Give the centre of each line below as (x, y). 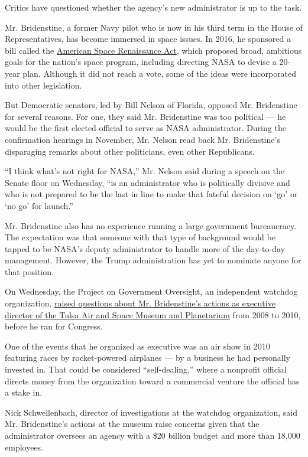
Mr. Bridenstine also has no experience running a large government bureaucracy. (151, 225)
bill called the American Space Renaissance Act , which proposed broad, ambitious (153, 50)
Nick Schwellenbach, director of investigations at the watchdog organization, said (151, 412)
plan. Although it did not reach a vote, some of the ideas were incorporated (160, 73)
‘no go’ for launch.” (39, 205)
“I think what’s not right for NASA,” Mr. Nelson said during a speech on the (145, 171)
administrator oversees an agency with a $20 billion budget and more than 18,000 (153, 435)
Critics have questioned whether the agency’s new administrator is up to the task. (153, 7)
